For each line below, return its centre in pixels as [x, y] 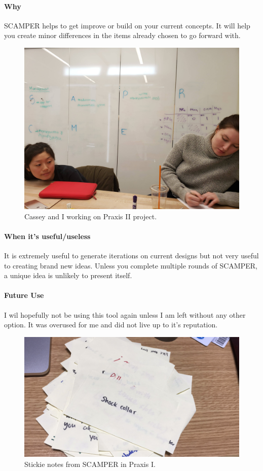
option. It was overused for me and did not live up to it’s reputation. [111, 325]
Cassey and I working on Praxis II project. [91, 216]
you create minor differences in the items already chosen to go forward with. [122, 35]
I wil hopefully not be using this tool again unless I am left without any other [125, 314]
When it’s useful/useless [47, 236]
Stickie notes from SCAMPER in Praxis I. [90, 464]
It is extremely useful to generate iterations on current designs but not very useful [131, 255]
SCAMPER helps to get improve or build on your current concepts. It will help [127, 25]
